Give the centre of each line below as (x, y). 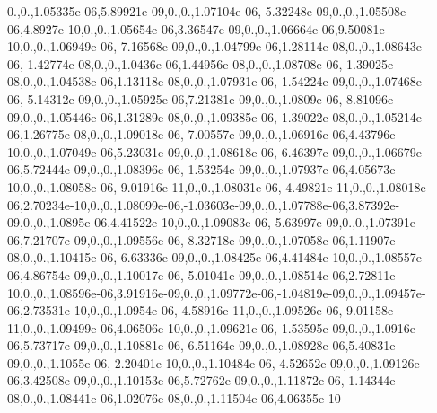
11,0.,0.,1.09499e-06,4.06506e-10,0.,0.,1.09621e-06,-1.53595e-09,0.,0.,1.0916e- (214, 327)
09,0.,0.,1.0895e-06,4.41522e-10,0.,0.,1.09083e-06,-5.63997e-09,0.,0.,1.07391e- (214, 222)
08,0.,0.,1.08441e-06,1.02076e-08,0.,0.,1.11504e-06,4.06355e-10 (174, 398)
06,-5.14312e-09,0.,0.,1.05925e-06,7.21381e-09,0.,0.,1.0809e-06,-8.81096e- (202, 98)
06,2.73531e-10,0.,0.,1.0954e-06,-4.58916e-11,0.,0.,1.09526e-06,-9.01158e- (202, 310)
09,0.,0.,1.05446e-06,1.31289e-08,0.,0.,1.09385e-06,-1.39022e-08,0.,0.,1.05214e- (217, 116)
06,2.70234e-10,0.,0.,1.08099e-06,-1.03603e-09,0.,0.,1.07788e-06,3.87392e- (204, 204)
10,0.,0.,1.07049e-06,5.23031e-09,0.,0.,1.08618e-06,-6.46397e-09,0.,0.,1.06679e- (217, 151)
